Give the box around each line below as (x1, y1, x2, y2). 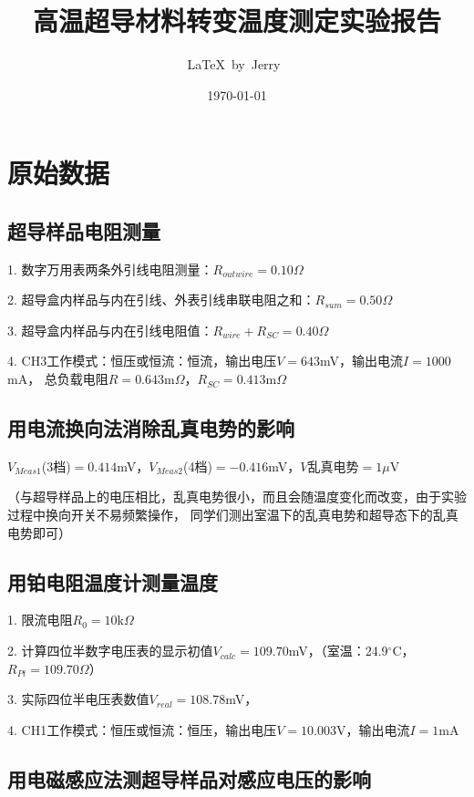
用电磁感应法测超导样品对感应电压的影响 (7, 764, 371, 792)
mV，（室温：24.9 (288, 641, 388, 660)
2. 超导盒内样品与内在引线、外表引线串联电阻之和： (7, 290, 315, 309)
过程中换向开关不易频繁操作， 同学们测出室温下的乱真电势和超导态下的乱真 (7, 505, 459, 524)
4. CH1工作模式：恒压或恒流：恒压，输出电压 (7, 719, 277, 739)
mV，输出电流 (320, 351, 403, 370)
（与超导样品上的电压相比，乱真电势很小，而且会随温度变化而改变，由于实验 (7, 487, 467, 506)
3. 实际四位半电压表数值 (7, 689, 149, 709)
